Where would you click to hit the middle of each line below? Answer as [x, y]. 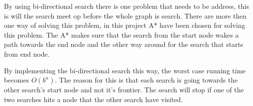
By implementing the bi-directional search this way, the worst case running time [125, 70]
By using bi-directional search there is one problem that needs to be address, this [126, 6]
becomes [17, 80]
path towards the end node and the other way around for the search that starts [124, 44]
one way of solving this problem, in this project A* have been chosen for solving [125, 25]
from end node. [27, 53]
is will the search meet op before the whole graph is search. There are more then [125, 15]
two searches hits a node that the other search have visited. [94, 99]
